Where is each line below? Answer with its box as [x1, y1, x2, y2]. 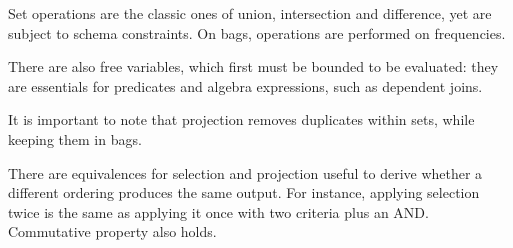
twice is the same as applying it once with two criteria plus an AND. [8, 201, 429, 222]
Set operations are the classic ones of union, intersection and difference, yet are [8, 3, 492, 23]
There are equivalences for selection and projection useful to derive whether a [8, 162, 483, 183]
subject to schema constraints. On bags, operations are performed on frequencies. [8, 22, 506, 43]
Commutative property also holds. [8, 221, 217, 242]
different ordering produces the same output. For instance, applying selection [8, 182, 480, 203]
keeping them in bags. [8, 128, 142, 149]
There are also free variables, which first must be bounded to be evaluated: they [8, 56, 499, 77]
